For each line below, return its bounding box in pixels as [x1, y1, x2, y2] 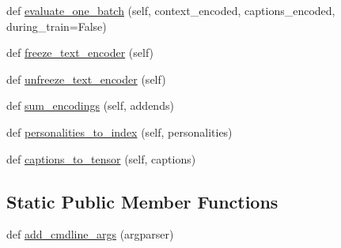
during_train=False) [6, 17, 107, 34]
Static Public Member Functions [6, 189, 278, 213]
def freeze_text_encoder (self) [6, 44, 154, 61]
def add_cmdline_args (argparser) [6, 226, 174, 242]
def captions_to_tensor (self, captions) [6, 150, 196, 167]
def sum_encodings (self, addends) [6, 97, 174, 114]
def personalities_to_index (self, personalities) [6, 123, 233, 140]
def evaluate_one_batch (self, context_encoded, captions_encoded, [6, 2, 335, 18]
